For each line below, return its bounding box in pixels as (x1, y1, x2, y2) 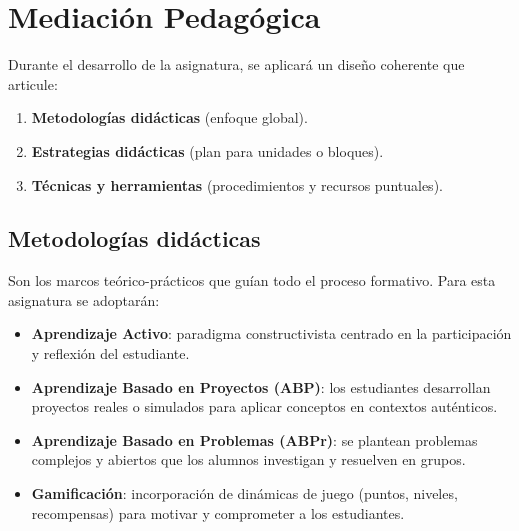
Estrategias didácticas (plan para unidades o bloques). (31, 140, 384, 161)
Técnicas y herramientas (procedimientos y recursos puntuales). (31, 174, 443, 195)
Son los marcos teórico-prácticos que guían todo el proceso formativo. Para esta (8, 270, 496, 291)
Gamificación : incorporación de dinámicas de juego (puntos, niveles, (31, 483, 458, 504)
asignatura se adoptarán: (8, 289, 160, 310)
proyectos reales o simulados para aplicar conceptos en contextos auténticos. (31, 396, 498, 417)
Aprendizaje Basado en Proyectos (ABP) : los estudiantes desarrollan (31, 376, 491, 397)
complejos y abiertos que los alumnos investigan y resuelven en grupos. (31, 449, 466, 470)
